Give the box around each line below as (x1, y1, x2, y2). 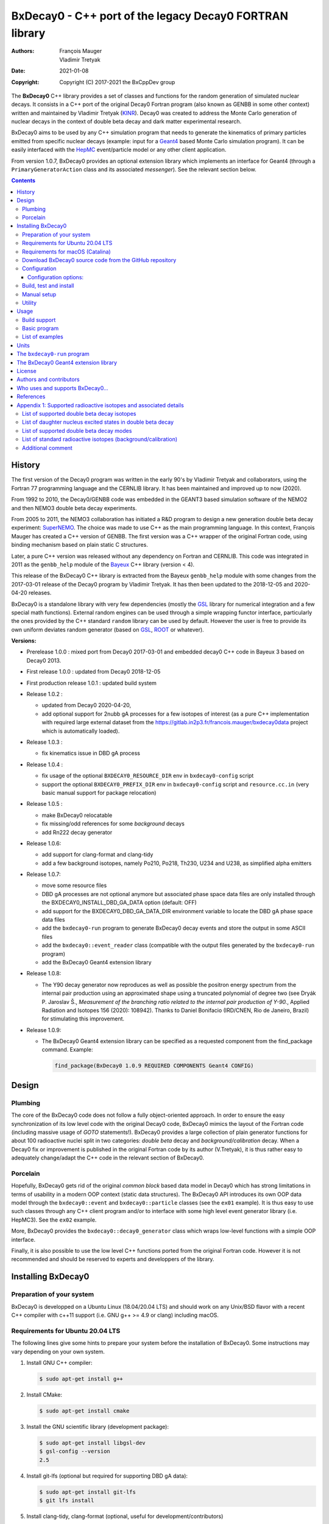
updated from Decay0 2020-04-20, (41, 702, 131, 709)
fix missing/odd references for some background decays (41, 820, 185, 827)
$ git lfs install (39, 1497, 94, 1504)
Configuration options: (27, 273, 84, 280)
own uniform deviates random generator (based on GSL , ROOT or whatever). (11, 625, 204, 633)
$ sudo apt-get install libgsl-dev (39, 1439, 146, 1446)
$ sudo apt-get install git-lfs (39, 1488, 136, 1495)
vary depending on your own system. (11, 1348, 105, 1355)
